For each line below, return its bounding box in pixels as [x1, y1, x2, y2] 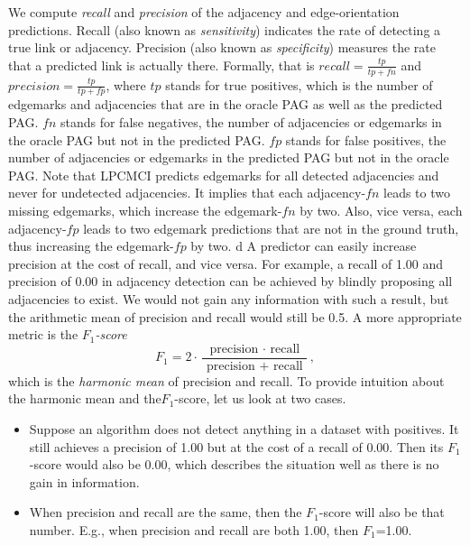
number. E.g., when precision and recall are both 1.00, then [29, 520, 359, 539]
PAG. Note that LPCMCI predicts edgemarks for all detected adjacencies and [8, 165, 439, 184]
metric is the [8, 325, 78, 344]
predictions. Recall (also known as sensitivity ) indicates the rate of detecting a [8, 20, 441, 39]
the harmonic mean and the [8, 389, 161, 408]
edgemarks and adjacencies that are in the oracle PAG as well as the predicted [8, 95, 443, 114]
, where [106, 75, 146, 94]
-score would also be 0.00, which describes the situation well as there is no [29, 455, 439, 474]
